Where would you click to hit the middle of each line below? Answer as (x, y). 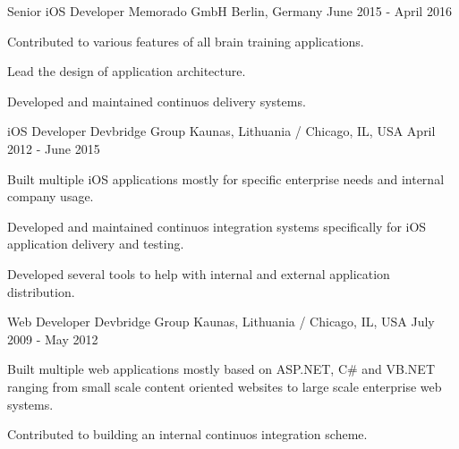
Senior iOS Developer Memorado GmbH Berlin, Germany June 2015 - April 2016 (229, 11)
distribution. (41, 291)
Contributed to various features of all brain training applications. (186, 41)
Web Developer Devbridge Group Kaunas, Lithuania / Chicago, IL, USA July (221, 322)
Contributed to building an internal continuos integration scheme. (187, 434)
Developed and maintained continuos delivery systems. (157, 101)
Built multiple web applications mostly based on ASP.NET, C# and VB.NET (221, 369)
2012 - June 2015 (54, 148)
